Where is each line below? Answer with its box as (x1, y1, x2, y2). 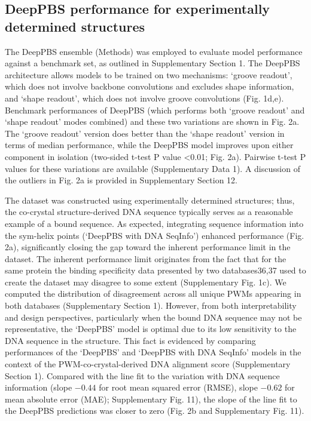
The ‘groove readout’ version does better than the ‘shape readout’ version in (5, 127, 285, 139)
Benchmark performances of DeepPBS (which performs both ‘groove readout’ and (5, 103, 305, 116)
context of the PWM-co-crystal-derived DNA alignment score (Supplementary (5, 358, 291, 370)
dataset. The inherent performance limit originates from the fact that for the (5, 252, 286, 265)
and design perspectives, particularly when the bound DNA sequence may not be (5, 311, 302, 323)
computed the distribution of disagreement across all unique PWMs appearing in (5, 287, 301, 300)
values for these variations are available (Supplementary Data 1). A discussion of (5, 162, 300, 174)
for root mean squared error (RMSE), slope (99, 381, 258, 394)
